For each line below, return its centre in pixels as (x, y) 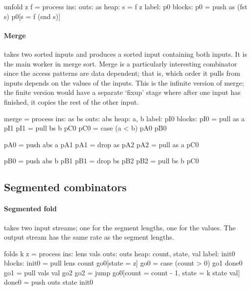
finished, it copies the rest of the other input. (71, 101)
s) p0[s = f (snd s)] (32, 16)
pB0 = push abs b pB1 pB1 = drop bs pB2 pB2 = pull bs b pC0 (102, 161)
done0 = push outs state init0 (49, 282)
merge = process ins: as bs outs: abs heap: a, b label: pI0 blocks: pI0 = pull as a (124, 118)
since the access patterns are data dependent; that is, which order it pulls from (122, 73)
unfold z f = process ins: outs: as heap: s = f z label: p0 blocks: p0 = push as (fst (126, 6)
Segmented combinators (65, 187)
